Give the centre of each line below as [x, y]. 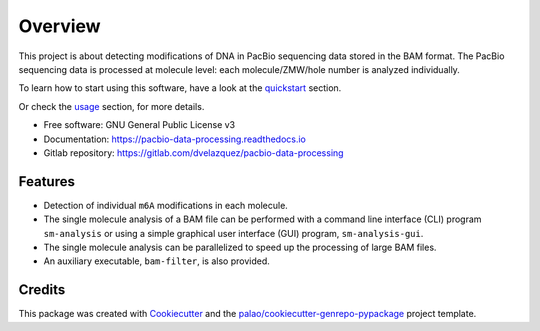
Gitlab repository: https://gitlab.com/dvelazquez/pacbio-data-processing [193, 152]
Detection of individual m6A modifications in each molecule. [166, 205]
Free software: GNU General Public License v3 [139, 125]
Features [46, 181]
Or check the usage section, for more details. [111, 106]
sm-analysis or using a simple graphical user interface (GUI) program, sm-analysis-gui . [233, 233]
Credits [42, 290]
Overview [59, 26]
